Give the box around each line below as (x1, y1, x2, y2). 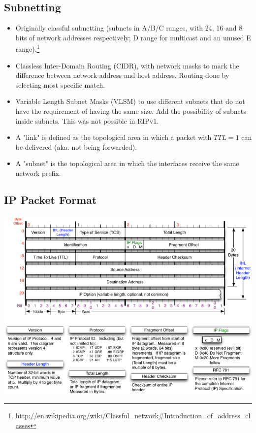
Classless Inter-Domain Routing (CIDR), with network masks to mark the (15, 60, 239, 70)
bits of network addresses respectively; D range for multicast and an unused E (15, 32, 251, 42)
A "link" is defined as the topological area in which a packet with (15, 132, 212, 142)
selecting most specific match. (15, 79, 105, 90)
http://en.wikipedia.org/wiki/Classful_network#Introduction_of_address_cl (15, 410, 251, 421)
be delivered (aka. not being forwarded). (15, 141, 137, 152)
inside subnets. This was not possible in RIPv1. (15, 115, 159, 126)
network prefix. (15, 167, 61, 178)
